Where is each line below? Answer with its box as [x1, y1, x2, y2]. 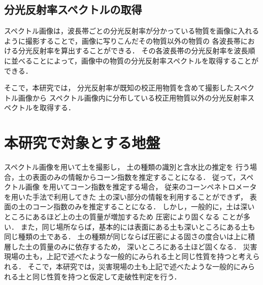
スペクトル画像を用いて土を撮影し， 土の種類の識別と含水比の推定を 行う [4, 162, 250, 172]
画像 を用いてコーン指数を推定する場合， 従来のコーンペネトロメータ [25, 181, 257, 192]
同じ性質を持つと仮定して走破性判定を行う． [32, 271, 181, 281]
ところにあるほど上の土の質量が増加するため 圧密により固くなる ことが [4, 211, 244, 222]
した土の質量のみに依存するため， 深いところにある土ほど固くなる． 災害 [11, 241, 257, 251]
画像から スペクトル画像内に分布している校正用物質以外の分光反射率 [18, 92, 248, 103]
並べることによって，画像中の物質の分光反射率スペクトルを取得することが [11, 55, 258, 66]
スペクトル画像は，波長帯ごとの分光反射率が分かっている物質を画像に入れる [4, 25, 259, 36]
